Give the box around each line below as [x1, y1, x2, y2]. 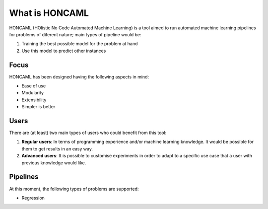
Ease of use [21, 83, 46, 89]
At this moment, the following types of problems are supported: [9, 186, 139, 192]
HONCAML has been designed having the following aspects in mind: [9, 73, 149, 79]
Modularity [21, 90, 44, 96]
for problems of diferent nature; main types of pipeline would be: [9, 31, 141, 37]
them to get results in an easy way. [21, 145, 93, 151]
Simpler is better [21, 104, 56, 110]
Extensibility [21, 97, 47, 103]
